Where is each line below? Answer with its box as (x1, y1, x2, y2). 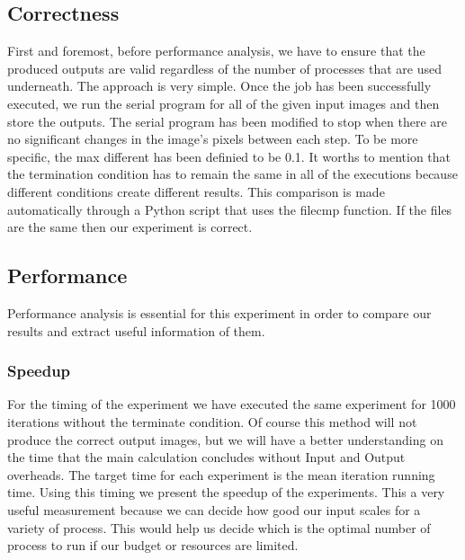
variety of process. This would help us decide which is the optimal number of (7, 518, 431, 537)
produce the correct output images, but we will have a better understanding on (7, 430, 443, 449)
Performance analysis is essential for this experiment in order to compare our (7, 303, 432, 322)
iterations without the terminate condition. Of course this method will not (7, 412, 417, 431)
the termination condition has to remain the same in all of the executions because (7, 164, 458, 183)
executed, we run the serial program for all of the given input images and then (7, 93, 440, 112)
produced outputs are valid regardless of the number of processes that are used (7, 58, 443, 77)
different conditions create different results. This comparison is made (7, 182, 385, 200)
